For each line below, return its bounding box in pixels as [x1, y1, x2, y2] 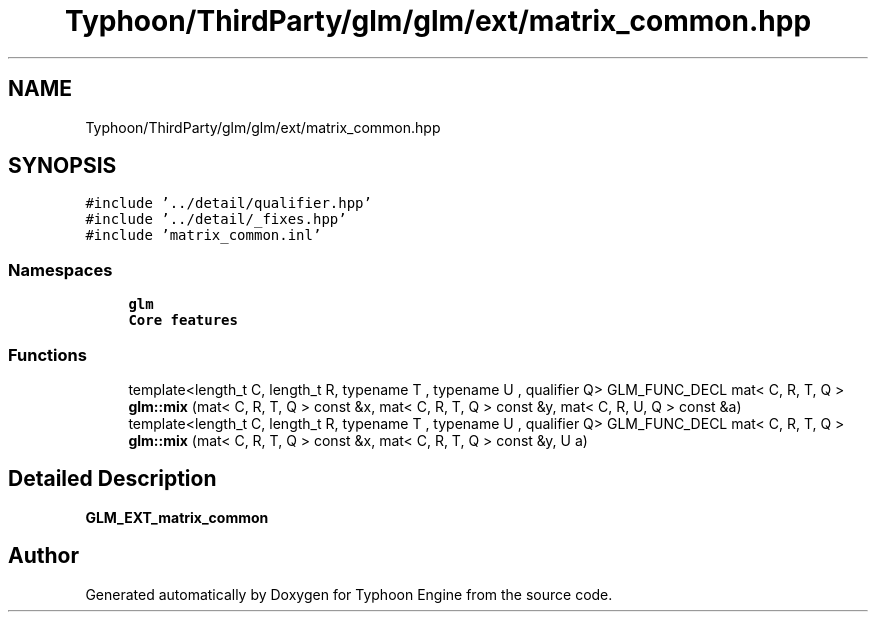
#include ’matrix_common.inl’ [85, 227, 322, 244]
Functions [8, 344, 87, 365]
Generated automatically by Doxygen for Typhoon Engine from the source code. [85, 585, 613, 603]
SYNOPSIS [8, 153, 117, 179]
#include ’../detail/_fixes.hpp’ [85, 211, 347, 228]
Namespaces [8, 259, 113, 280]
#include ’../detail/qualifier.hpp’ [85, 195, 372, 212]
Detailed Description [8, 466, 217, 492]
